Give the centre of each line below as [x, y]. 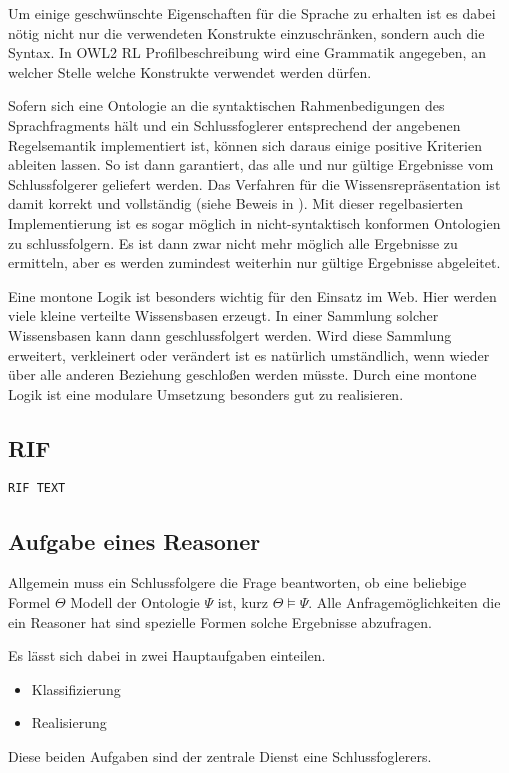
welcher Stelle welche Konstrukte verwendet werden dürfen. [190, 71]
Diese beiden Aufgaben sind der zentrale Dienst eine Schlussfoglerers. [220, 755]
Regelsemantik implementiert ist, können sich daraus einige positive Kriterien [245, 144]
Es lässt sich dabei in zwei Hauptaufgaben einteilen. [167, 655]
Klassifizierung [76, 688]
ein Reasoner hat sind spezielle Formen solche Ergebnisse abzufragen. [220, 621]
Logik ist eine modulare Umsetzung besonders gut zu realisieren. [206, 393]
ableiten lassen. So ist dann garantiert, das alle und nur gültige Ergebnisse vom [251, 164]
